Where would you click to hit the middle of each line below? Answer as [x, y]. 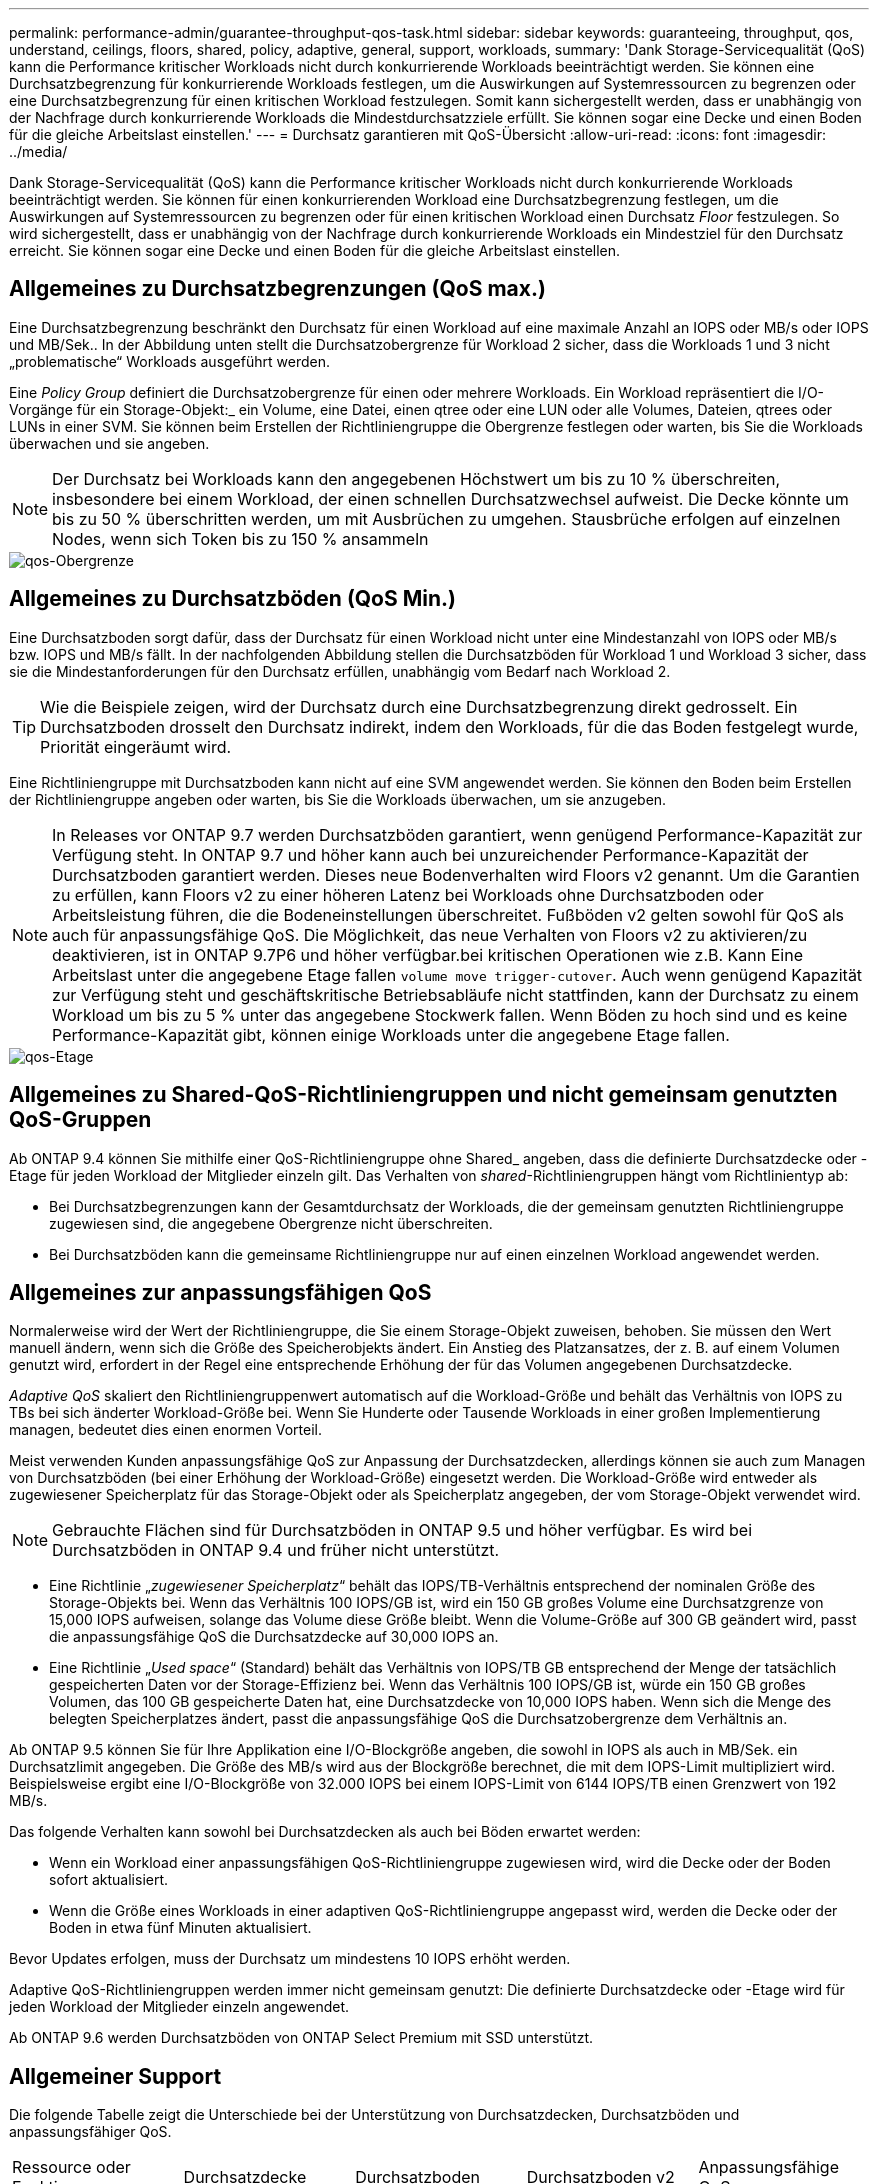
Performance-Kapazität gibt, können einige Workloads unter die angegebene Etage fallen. [391, 1034]
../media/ [38, 151]
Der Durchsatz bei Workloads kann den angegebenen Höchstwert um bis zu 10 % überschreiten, [416, 478]
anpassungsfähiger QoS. [90, 2132]
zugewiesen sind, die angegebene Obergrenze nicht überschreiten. [271, 1223]
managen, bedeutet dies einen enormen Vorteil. [165, 1430]
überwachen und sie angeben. [109, 443]
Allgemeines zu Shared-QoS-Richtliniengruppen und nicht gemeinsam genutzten [423, 1095]
